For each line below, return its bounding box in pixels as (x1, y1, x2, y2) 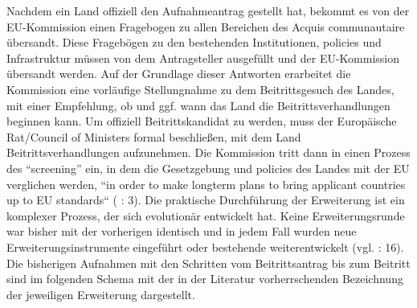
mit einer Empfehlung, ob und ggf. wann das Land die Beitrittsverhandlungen (6, 97, 390, 113)
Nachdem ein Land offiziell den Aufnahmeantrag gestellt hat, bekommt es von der (6, 2, 410, 18)
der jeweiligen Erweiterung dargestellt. (6, 285, 195, 302)
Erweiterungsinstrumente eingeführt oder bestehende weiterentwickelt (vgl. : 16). (6, 238, 404, 255)
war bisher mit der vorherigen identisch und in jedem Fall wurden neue (6, 223, 357, 240)
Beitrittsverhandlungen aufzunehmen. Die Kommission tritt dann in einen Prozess (6, 144, 411, 161)
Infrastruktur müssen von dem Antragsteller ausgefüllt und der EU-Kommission (6, 49, 400, 66)
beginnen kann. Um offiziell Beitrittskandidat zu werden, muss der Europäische (6, 113, 397, 129)
